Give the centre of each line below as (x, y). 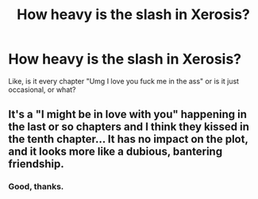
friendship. (37, 164)
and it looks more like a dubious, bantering (116, 152)
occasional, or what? (42, 90)
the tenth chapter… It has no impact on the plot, (128, 139)
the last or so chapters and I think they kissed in (129, 127)
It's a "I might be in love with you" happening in (128, 115)
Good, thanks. (36, 186)
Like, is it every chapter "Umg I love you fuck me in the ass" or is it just (124, 81)
